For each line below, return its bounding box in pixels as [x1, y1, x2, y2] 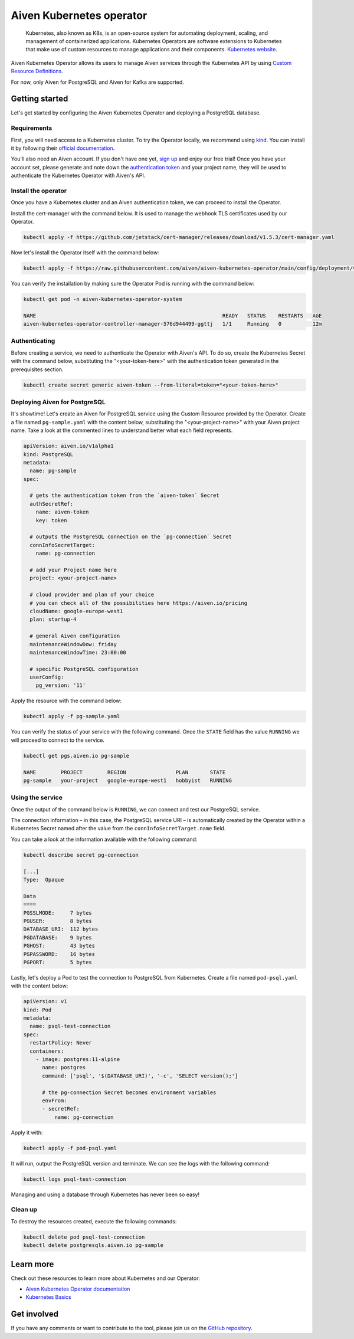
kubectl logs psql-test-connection [23, 1176, 126, 1183]
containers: [29, 1047, 64, 1055]
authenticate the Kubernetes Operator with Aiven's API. [11, 172, 146, 179]
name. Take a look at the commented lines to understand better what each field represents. [11, 427, 233, 434]
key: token [35, 517, 67, 523]
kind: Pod [23, 1006, 52, 1013]
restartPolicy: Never [29, 1039, 93, 1046]
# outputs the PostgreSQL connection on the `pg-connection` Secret [29, 533, 232, 540]
